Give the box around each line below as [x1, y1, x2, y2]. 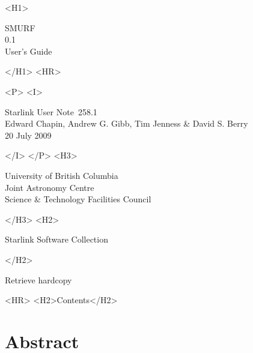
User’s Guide [5, 44, 52, 57]
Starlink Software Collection [5, 233, 108, 246]
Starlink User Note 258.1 [5, 105, 97, 118]
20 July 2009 [5, 128, 52, 141]
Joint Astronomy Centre [5, 181, 94, 193]
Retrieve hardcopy [5, 273, 72, 286]
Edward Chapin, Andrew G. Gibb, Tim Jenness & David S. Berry [5, 117, 248, 130]
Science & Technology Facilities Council [5, 193, 151, 205]
